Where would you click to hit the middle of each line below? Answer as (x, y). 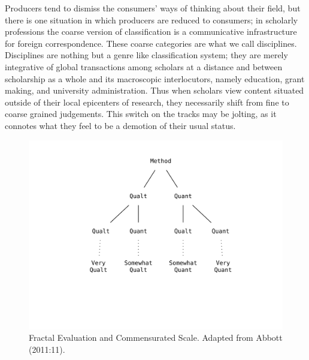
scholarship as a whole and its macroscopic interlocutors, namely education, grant (155, 78)
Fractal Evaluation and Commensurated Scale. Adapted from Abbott (156, 337)
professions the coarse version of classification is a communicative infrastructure (151, 31)
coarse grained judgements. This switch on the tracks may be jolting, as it (141, 114)
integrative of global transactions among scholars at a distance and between (144, 66)
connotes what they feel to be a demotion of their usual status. (120, 125)
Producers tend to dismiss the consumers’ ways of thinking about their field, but (153, 8)
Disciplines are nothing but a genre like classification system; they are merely (146, 55)
